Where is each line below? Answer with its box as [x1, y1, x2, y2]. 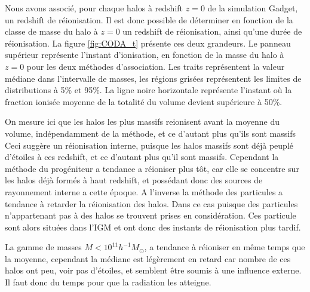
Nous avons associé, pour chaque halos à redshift [5, 2, 183, 14]
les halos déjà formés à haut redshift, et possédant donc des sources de [5, 174, 263, 186]
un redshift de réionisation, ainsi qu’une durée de [122, 25, 302, 38]
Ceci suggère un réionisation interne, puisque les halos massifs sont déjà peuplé [5, 139, 294, 151]
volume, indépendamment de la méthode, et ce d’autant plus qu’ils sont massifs [5, 127, 296, 139]
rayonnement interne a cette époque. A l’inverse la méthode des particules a [5, 185, 283, 198]
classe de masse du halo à [5, 25, 98, 38]
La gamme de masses [5, 241, 82, 253]
